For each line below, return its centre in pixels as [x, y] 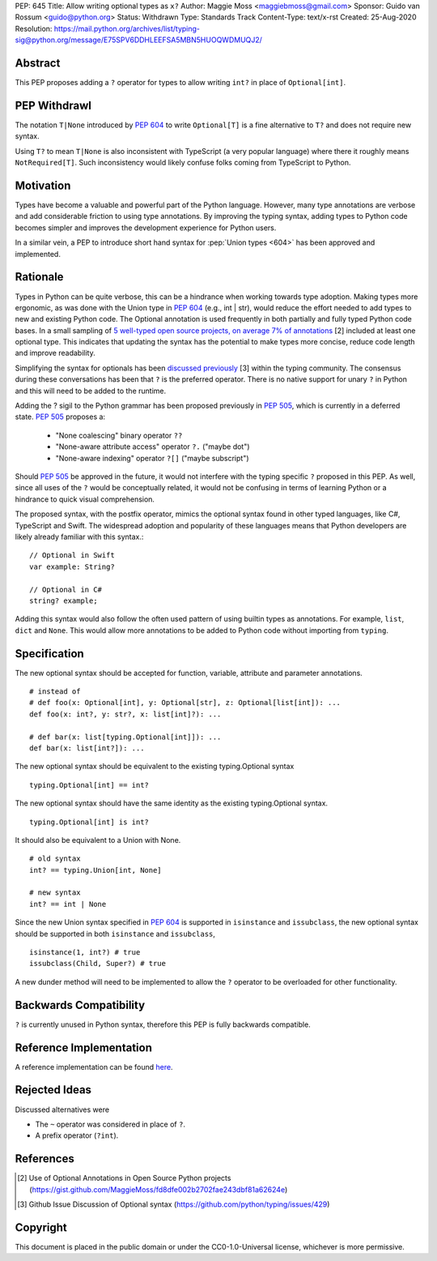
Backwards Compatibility [80, 1005]
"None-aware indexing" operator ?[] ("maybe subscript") [153, 458]
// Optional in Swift [72, 556]
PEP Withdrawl [53, 105]
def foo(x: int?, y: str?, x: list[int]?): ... [125, 714]
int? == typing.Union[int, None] [95, 870]
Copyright [41, 1227]
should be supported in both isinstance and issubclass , [115, 934]
